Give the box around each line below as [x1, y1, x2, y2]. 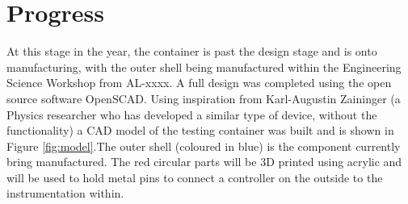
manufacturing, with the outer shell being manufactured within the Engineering [6, 58, 402, 75]
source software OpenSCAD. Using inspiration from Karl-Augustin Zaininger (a [6, 90, 401, 106]
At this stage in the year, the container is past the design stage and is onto [6, 43, 377, 60]
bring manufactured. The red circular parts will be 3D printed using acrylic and [6, 153, 402, 170]
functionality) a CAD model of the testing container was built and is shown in [6, 122, 394, 139]
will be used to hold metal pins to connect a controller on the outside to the [6, 169, 383, 185]
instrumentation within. [6, 185, 124, 202]
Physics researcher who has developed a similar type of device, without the [6, 106, 377, 123]
